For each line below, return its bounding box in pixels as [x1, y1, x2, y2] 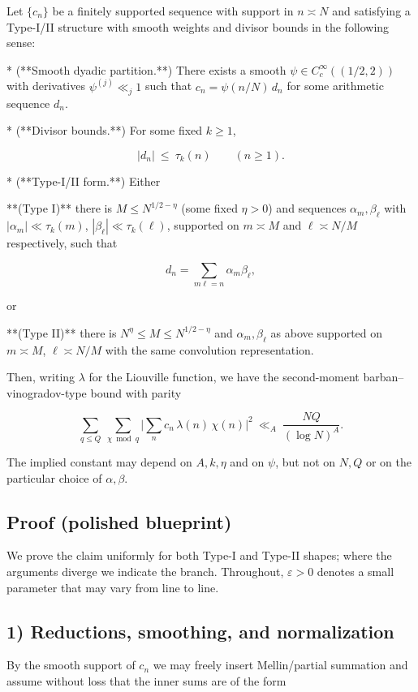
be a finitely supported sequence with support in [52, 2, 294, 19]
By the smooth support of [6, 656, 136, 673]
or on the [365, 453, 412, 471]
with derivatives [6, 77, 85, 94]
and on [230, 453, 265, 471]
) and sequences [268, 200, 347, 217]
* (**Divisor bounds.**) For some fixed [6, 122, 203, 139]
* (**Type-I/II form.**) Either [6, 172, 161, 189]
